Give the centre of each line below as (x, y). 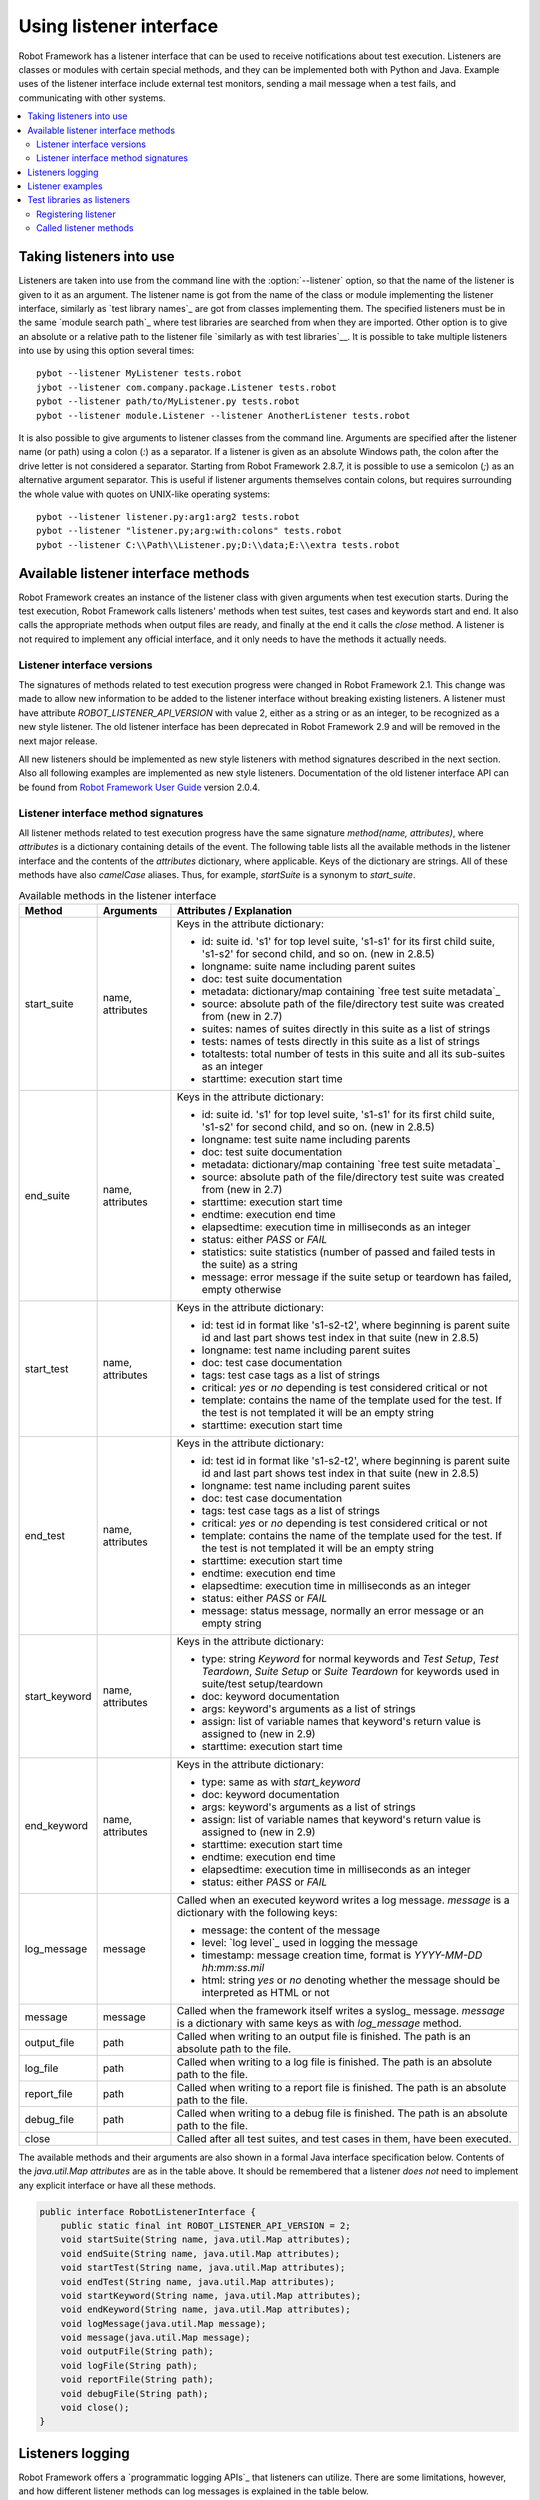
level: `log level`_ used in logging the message (310, 1942)
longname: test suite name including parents (306, 1139)
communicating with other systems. (92, 97)
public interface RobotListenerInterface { (148, 2211)
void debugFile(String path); (134, 2393)
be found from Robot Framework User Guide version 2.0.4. (139, 787)
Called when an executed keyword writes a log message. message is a (343, 1900)
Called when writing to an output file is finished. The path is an (323, 2036)
